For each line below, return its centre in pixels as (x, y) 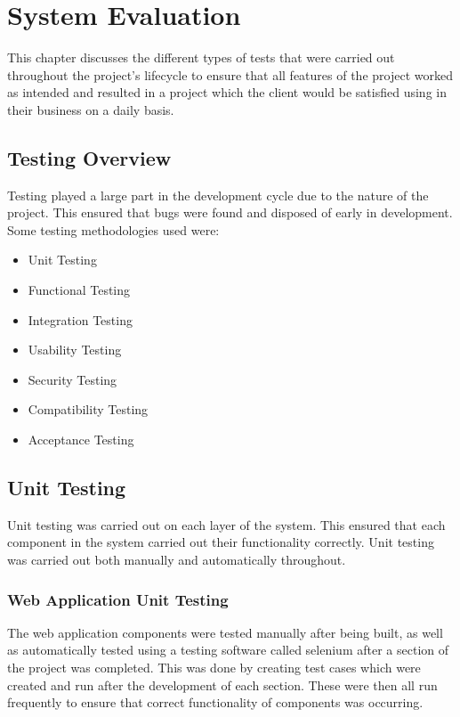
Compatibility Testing (88, 409)
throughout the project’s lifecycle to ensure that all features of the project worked (230, 74)
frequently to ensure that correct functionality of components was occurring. (215, 702)
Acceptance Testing (81, 440)
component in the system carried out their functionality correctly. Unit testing (221, 542)
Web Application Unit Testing (118, 599)
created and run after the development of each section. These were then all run (222, 684)
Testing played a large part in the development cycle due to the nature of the (218, 195)
